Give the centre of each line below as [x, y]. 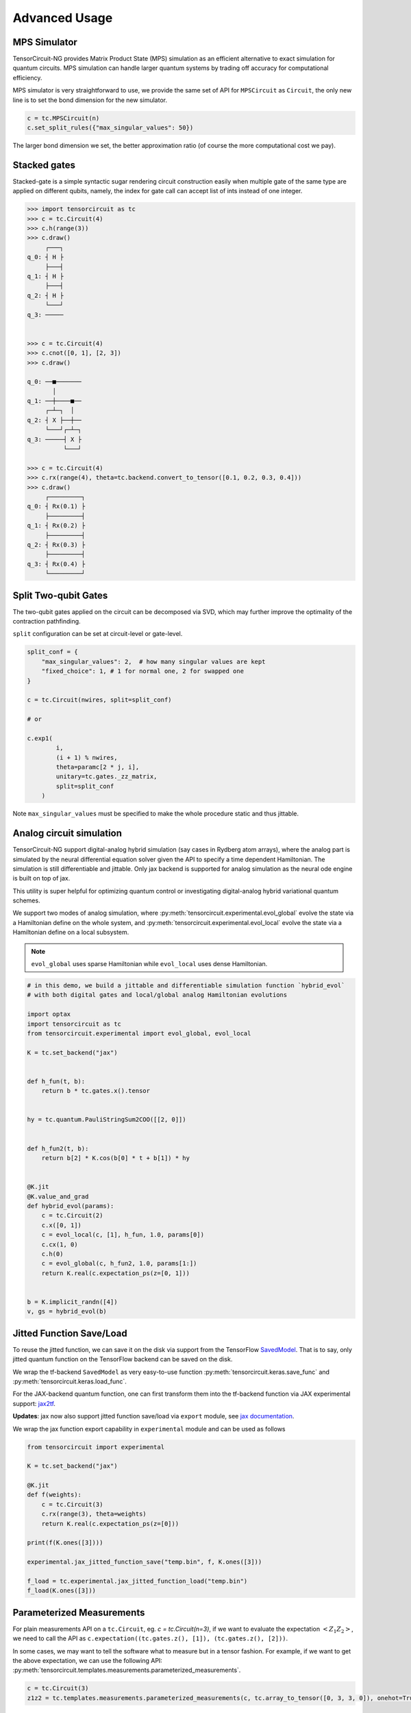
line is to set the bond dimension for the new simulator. [90, 100]
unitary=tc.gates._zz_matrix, [107, 777]
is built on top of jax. [41, 878]
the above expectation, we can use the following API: [87, 1661]
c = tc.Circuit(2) [72, 1216]
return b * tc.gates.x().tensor [96, 1091]
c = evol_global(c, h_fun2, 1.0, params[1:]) [119, 1264]
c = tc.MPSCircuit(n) [63, 118]
